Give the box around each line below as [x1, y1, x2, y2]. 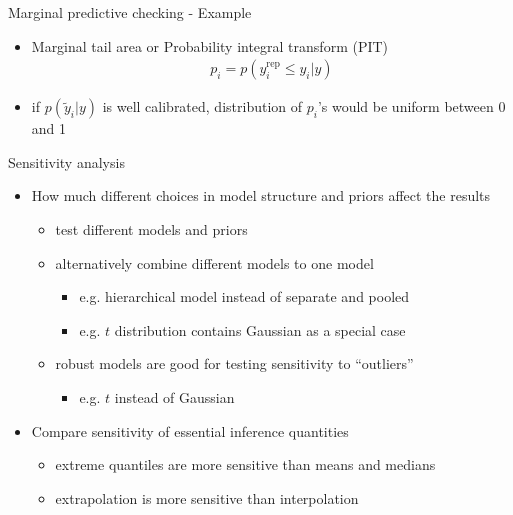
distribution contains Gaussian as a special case [114, 319, 406, 340]
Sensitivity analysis [8, 151, 125, 172]
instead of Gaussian [114, 386, 235, 407]
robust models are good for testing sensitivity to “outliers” [55, 353, 414, 374]
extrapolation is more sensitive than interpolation [55, 487, 359, 508]
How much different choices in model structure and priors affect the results [31, 185, 491, 206]
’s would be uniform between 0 [317, 96, 506, 117]
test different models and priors [55, 219, 248, 239]
